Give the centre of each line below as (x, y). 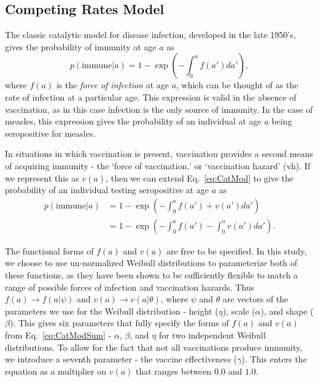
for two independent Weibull (212, 334)
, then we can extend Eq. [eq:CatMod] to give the (200, 178)
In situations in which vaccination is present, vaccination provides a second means (159, 154)
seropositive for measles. (50, 133)
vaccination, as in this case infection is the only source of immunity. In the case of (159, 109)
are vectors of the (256, 299)
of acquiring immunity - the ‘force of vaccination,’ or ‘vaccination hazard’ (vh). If (158, 165)
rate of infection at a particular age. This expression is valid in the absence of (151, 97)
